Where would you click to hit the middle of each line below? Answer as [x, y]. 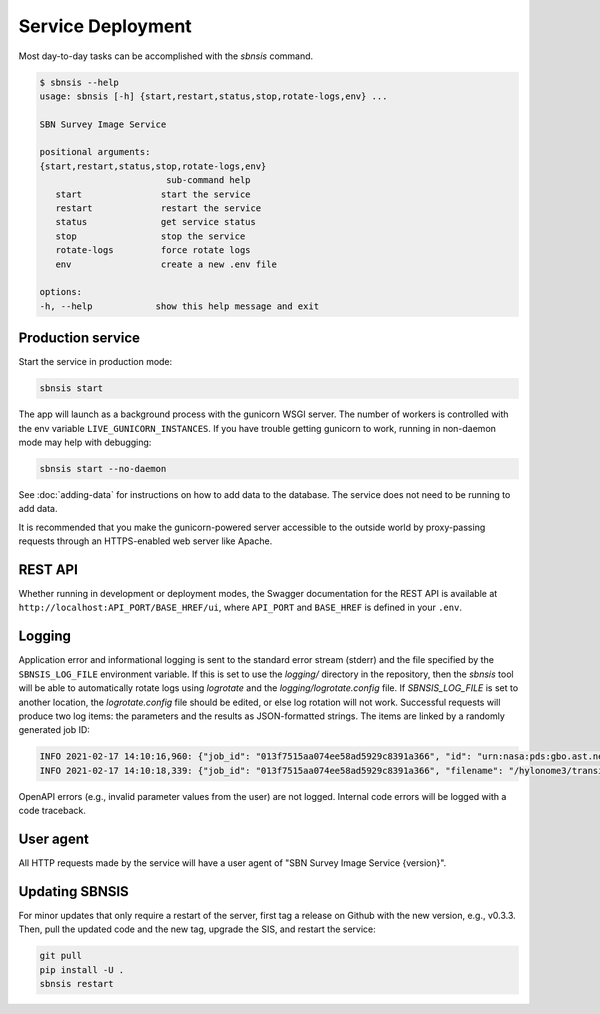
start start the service [153, 194]
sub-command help [208, 180]
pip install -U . [82, 969]
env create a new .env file [166, 264]
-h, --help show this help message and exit [179, 306]
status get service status [156, 222]
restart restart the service [158, 208]
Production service [79, 338]
